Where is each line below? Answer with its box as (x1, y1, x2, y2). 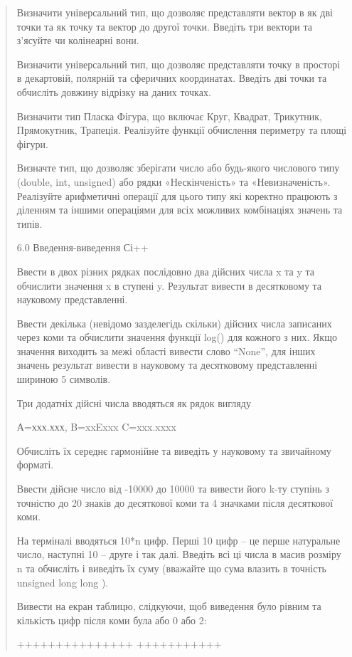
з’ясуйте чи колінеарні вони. (16, 33, 139, 48)
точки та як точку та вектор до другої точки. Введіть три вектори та (16, 19, 313, 33)
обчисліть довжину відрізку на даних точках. (16, 84, 211, 99)
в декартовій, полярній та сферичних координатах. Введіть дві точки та (16, 70, 327, 85)
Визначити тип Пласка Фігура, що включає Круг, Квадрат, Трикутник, (16, 108, 322, 123)
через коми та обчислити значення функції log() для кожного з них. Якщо (16, 330, 337, 345)
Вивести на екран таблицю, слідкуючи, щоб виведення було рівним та (16, 599, 321, 614)
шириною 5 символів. (16, 372, 111, 387)
